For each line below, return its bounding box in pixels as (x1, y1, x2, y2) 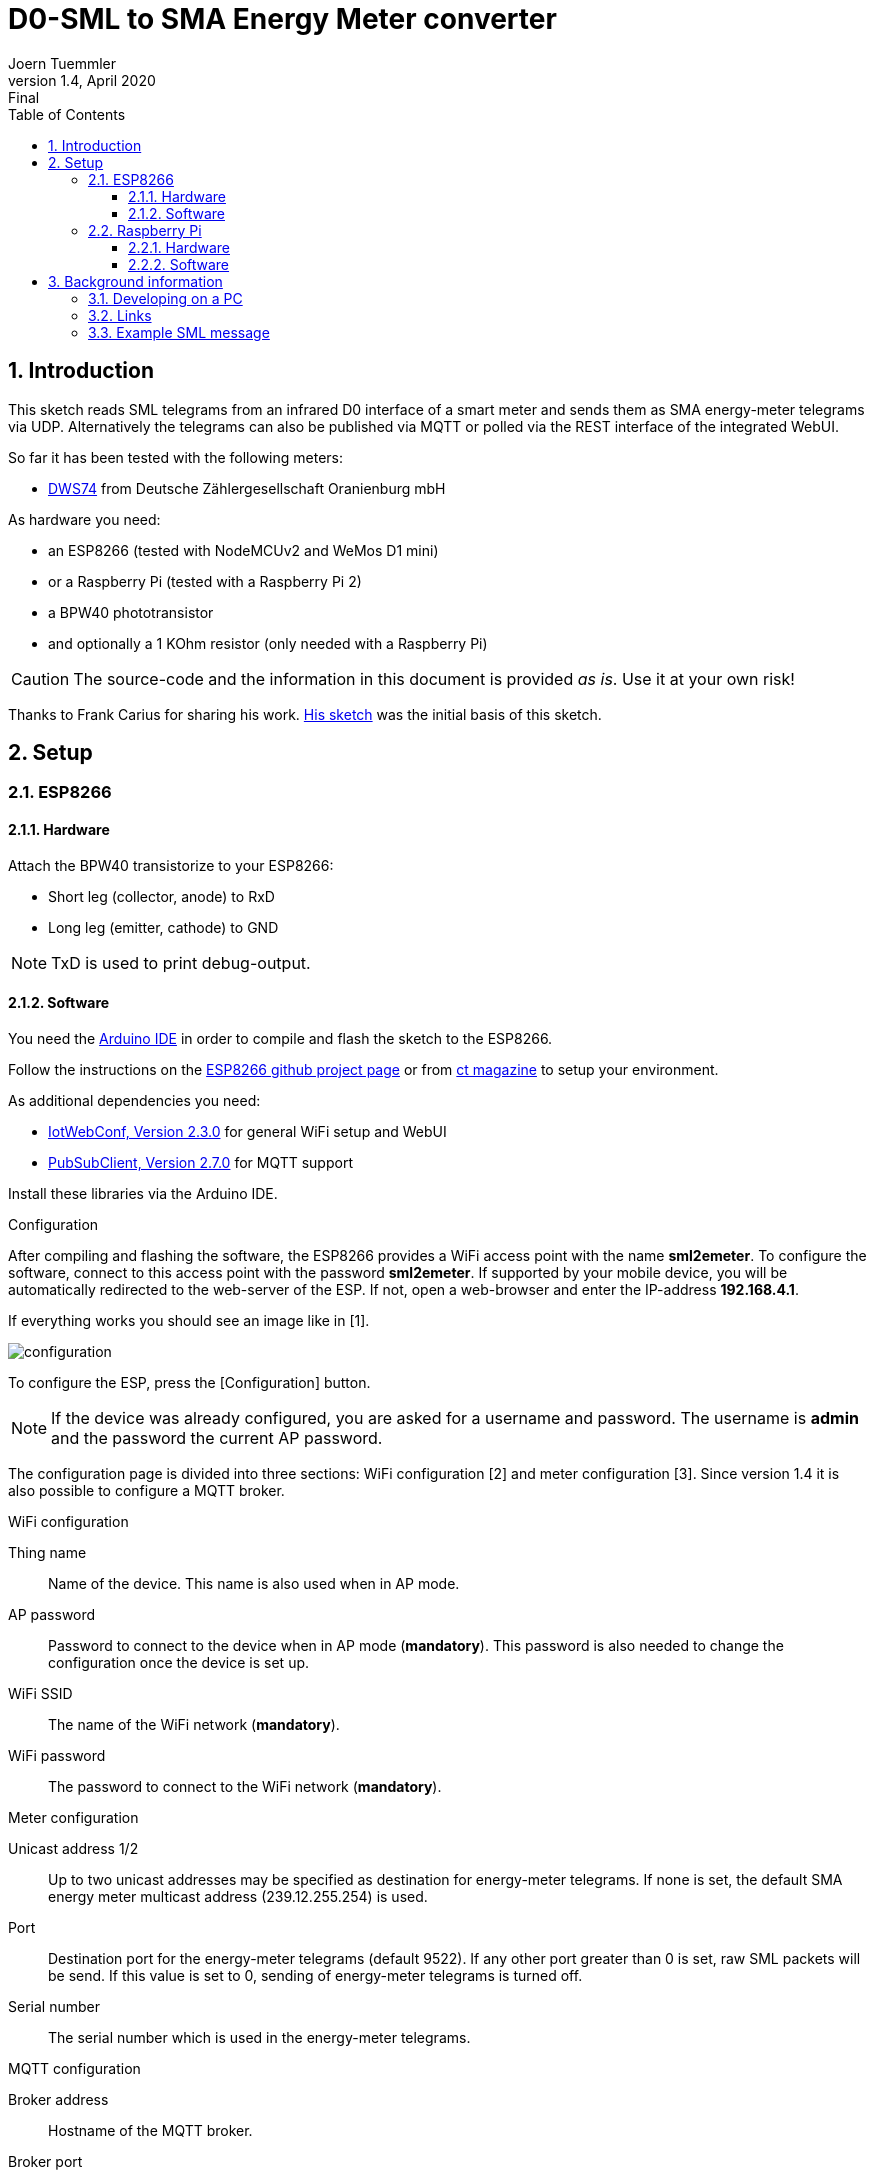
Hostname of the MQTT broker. (48, 2121, 253, 2139)
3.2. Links (88, 306, 152, 324)
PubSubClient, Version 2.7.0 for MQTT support (48, 1153, 353, 1171)
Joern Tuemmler (8, 54, 117, 72)
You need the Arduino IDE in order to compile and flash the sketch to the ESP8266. (8, 1029, 553, 1047)
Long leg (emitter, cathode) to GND (48, 918, 279, 936)
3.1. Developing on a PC (88, 289, 243, 307)
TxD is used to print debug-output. (51, 952, 311, 973)
